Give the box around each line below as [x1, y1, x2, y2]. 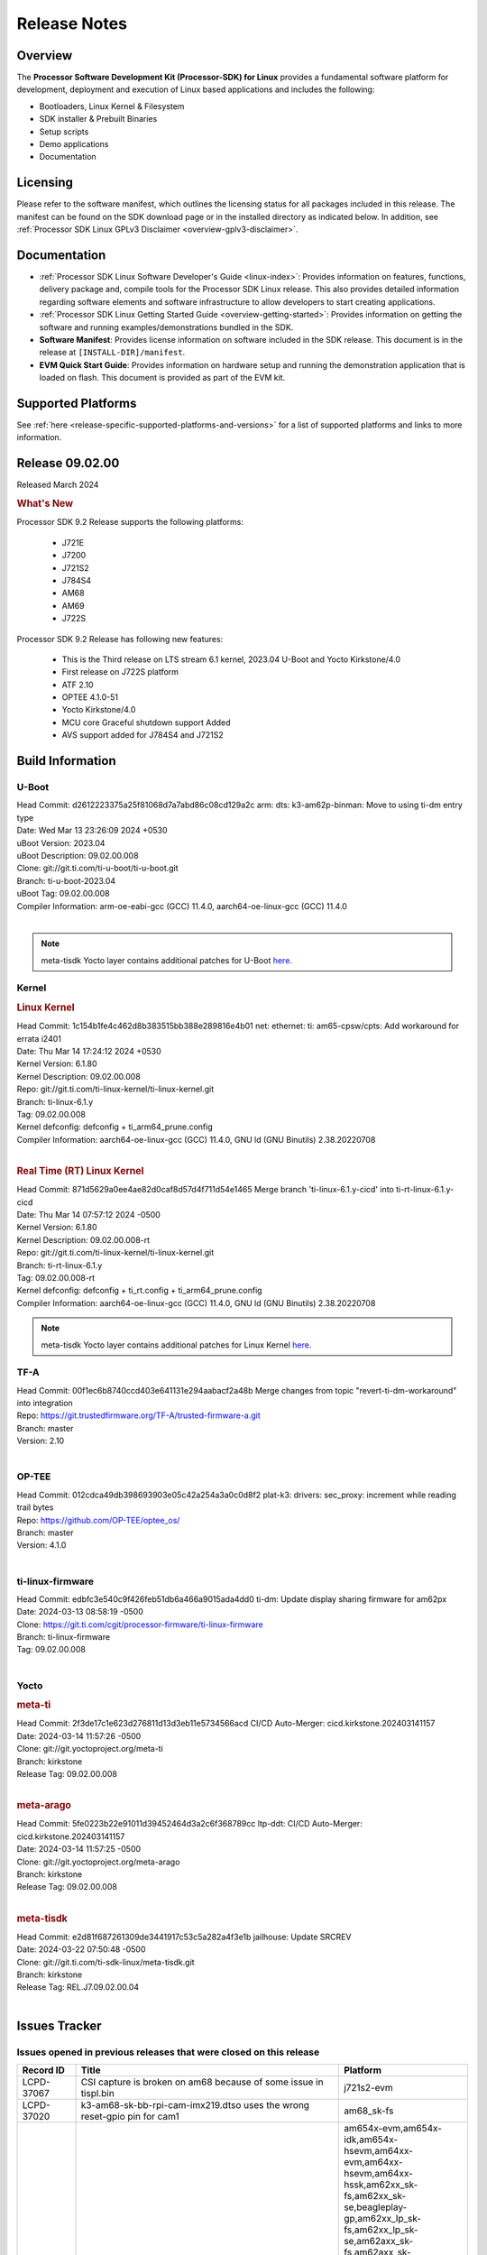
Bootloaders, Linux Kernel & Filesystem [39, 100, 185, 112]
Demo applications [39, 139, 109, 150]
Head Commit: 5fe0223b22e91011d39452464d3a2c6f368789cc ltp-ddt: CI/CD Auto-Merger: [16, 1818, 363, 1829]
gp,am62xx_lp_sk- [344, 2212, 422, 2224]
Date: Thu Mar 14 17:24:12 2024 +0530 [16, 1046, 161, 1057]
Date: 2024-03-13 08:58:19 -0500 [16, 1606, 143, 1617]
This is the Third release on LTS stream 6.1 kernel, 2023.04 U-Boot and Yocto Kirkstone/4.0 [61, 654, 401, 665]
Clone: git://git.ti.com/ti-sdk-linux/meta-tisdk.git [16, 1956, 195, 1967]
